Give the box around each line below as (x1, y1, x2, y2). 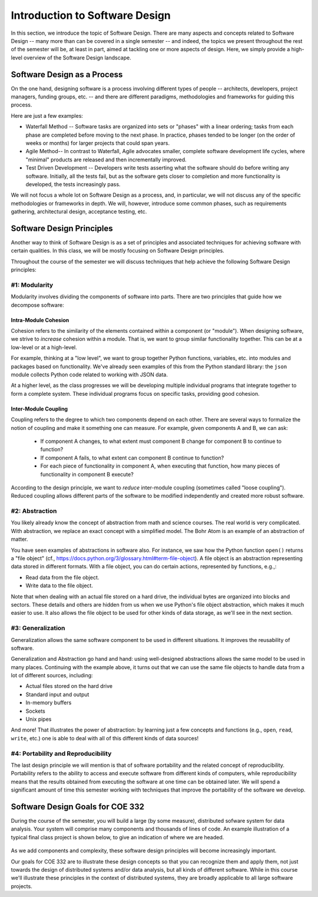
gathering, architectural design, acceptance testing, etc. (11, 208, 147, 215)
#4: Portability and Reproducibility (11, 749, 112, 757)
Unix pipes (25, 716, 52, 723)
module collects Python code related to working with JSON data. (11, 371, 168, 378)
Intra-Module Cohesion (11, 316, 69, 323)
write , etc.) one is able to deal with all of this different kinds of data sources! (11, 734, 199, 742)
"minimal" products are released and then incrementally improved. (25, 156, 187, 163)
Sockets (25, 707, 45, 714)
